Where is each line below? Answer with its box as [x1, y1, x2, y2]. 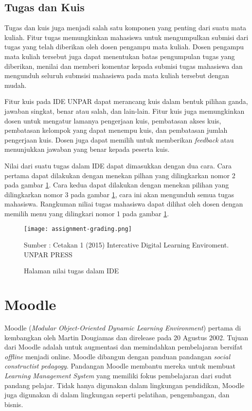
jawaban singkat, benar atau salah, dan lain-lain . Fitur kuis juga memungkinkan [4, 105, 245, 116]
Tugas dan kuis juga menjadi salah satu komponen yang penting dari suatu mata [4, 22, 247, 33]
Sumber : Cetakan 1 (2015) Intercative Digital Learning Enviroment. [24, 240, 229, 250]
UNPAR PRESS [24, 249, 72, 259]
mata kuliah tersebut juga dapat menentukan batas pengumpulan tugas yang [4, 51, 235, 61]
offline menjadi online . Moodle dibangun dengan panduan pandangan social [4, 351, 231, 361]
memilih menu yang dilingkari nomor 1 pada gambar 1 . [4, 208, 169, 218]
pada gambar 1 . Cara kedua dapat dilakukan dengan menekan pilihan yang [4, 180, 229, 190]
